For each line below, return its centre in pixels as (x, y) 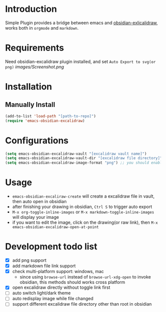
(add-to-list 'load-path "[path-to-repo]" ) (51, 116)
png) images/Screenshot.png (35, 67)
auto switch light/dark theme (41, 293)
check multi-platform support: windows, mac (58, 272)
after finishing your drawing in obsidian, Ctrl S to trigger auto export (82, 207)
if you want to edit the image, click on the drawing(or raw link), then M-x (85, 222)
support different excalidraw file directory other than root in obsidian (82, 304)
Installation (29, 87)
